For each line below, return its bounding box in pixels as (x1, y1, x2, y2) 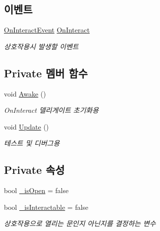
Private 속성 (4, 162, 65, 177)
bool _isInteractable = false (4, 201, 89, 212)
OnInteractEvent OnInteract (4, 25, 90, 35)
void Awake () (4, 88, 46, 99)
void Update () (4, 121, 49, 132)
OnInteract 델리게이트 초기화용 (4, 105, 99, 115)
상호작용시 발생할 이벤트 (4, 41, 79, 51)
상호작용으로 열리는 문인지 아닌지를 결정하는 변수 (4, 218, 156, 229)
